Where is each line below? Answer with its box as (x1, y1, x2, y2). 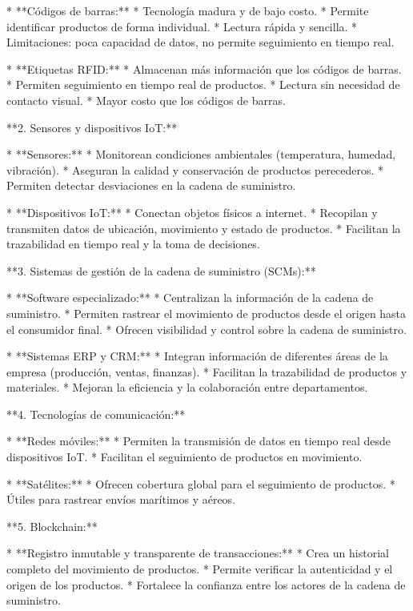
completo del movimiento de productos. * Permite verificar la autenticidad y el (6, 561, 393, 577)
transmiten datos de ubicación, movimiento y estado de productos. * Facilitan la (6, 219, 401, 236)
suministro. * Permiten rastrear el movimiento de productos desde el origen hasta (6, 304, 407, 321)
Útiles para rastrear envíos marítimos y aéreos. (6, 491, 236, 508)
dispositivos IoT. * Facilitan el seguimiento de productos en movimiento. (6, 448, 363, 465)
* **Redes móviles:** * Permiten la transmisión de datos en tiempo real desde (6, 432, 391, 449)
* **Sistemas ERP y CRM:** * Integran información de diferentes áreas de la (6, 348, 388, 364)
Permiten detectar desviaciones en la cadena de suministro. (6, 177, 296, 194)
